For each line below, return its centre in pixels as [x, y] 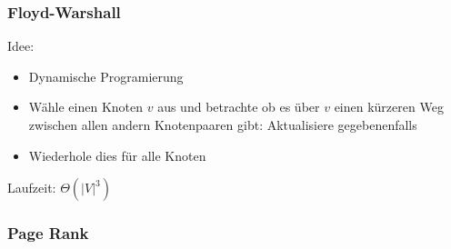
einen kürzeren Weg [389, 107]
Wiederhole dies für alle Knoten [117, 155]
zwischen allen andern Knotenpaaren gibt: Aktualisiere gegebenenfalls [223, 124]
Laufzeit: [32, 188]
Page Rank [48, 233]
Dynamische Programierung [106, 76]
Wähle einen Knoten [86, 107]
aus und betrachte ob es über [239, 107]
